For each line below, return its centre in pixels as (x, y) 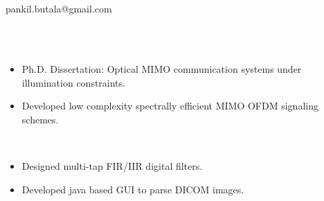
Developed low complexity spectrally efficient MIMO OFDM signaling (170, 106)
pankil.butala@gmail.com (59, 9)
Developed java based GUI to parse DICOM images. (133, 189)
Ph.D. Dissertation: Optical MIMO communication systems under (162, 68)
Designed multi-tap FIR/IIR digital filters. (112, 165)
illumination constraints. (73, 82)
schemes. (40, 119)
